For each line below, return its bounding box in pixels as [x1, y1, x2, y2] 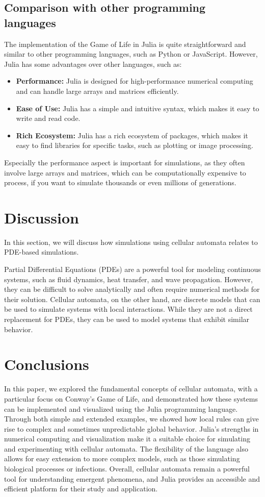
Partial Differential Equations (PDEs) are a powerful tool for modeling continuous [4, 264, 261, 275]
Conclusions [4, 354, 89, 375]
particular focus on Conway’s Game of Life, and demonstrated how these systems [4, 393, 258, 404]
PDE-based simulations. [4, 246, 79, 257]
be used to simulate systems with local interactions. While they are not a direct [4, 304, 253, 314]
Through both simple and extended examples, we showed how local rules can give [4, 413, 259, 424]
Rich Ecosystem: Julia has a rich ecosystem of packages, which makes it [16, 130, 248, 140]
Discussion [4, 207, 79, 228]
